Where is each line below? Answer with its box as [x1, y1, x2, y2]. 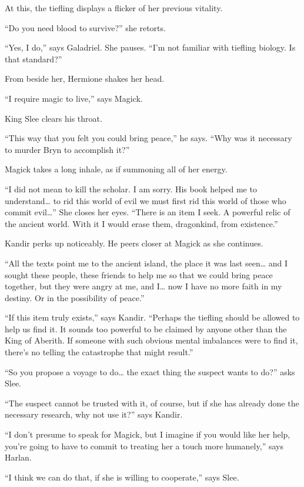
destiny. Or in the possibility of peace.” [5, 291, 145, 303]
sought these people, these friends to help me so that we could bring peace [5, 268, 273, 281]
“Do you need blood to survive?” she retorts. [5, 21, 166, 34]
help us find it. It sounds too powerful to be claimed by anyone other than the [5, 322, 287, 335]
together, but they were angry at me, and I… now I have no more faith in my [5, 280, 282, 292]
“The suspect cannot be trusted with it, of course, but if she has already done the [5, 396, 299, 409]
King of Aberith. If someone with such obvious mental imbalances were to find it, [5, 334, 298, 346]
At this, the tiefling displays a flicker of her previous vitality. [5, 2, 223, 14]
